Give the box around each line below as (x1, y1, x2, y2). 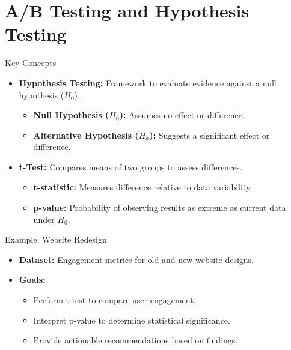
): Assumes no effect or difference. (119, 109, 245, 121)
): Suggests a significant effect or (149, 128, 270, 141)
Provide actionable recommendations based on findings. (33, 334, 238, 346)
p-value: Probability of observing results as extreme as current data (33, 201, 286, 214)
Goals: (19, 273, 46, 286)
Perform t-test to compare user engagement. (33, 294, 196, 306)
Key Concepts (5, 56, 57, 69)
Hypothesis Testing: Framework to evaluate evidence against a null (19, 76, 277, 89)
